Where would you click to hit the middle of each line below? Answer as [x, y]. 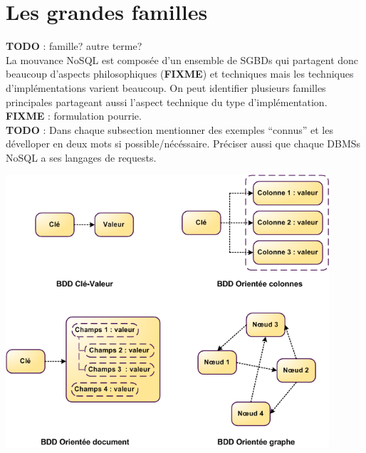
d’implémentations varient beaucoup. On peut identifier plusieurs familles [166, 87]
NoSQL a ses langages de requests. [81, 157]
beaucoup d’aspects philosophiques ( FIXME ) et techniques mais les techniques [180, 74]
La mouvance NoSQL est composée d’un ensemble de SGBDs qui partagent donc [182, 59]
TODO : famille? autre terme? [74, 46]
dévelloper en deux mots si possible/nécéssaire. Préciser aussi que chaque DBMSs [183, 144]
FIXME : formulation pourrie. [74, 116]
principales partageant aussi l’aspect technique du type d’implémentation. [167, 101]
